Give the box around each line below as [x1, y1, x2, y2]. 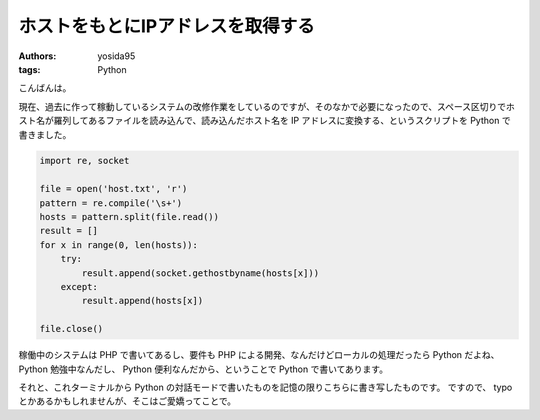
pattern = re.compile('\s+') [39, 197, 183, 209]
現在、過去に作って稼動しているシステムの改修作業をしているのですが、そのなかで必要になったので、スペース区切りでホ [18, 100, 515, 112]
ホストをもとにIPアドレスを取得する [18, 15, 315, 37]
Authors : [18, 50, 57, 62]
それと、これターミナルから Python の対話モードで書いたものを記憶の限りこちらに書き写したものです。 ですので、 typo [18, 381, 513, 393]
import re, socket [39, 155, 130, 167]
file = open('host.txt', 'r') [39, 183, 188, 195]
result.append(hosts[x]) [81, 295, 204, 307]
